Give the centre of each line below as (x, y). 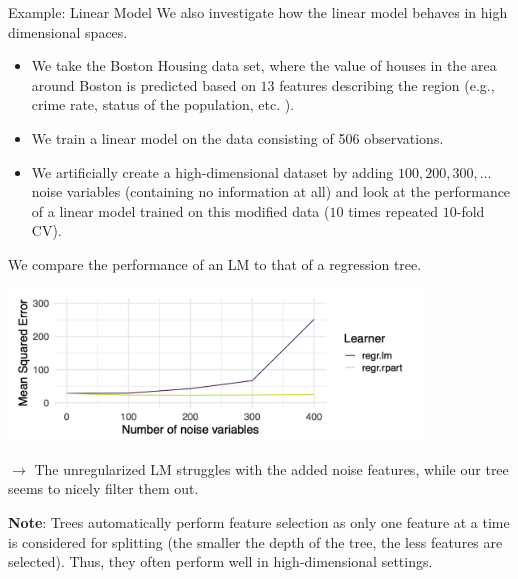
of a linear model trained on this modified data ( (180, 210)
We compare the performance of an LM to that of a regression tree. (215, 263)
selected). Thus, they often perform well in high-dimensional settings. (220, 561)
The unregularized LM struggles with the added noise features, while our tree (271, 468)
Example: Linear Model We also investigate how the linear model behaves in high (258, 12)
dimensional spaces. (68, 31)
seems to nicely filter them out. (103, 488)
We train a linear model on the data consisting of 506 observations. (237, 137)
